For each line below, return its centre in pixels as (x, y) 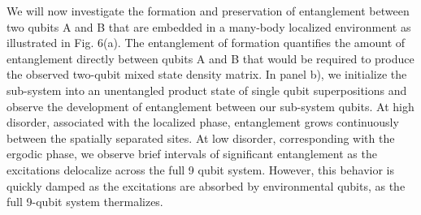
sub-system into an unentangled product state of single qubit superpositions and (207, 90)
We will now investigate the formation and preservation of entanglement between (208, 11)
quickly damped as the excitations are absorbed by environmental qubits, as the (206, 185)
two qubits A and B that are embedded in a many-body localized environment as (209, 26)
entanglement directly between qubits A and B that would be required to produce (210, 58)
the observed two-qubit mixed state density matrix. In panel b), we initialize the (207, 74)
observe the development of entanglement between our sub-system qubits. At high (210, 106)
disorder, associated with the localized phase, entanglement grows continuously (203, 122)
